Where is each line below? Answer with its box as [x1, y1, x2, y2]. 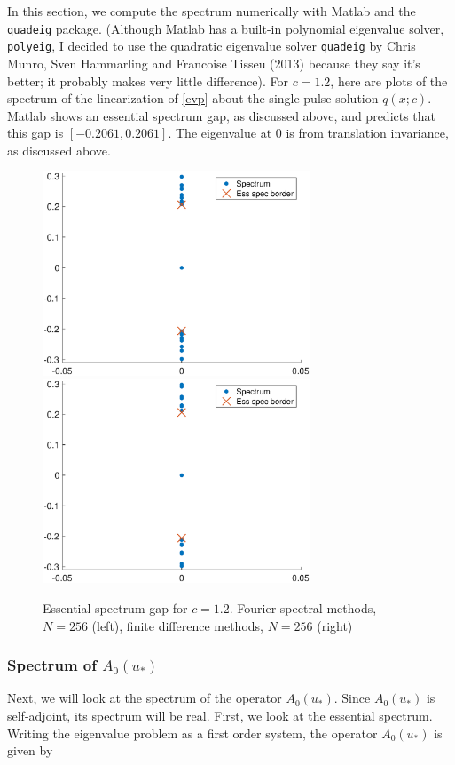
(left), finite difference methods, [91, 616, 263, 634]
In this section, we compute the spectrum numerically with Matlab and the [7, 2, 416, 20]
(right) [317, 616, 353, 634]
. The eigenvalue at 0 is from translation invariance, [168, 124, 449, 142]
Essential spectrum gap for [43, 598, 188, 617]
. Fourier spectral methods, [229, 598, 377, 617]
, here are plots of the [330, 71, 448, 90]
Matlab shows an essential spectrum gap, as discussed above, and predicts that [7, 106, 436, 124]
